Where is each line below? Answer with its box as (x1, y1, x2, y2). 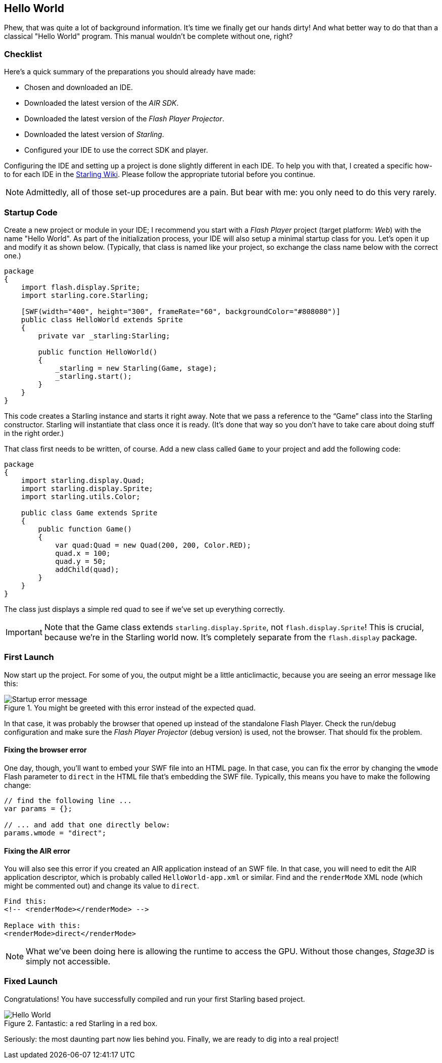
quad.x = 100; (55, 549, 111, 557)
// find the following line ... (4, 796, 132, 805)
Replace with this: (4, 921, 81, 930)
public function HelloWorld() (38, 347, 158, 356)
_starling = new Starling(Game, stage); (55, 364, 217, 372)
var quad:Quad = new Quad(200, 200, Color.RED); (55, 541, 251, 549)
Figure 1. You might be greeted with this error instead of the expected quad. (4, 703, 256, 712)
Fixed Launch (4, 976, 58, 987)
